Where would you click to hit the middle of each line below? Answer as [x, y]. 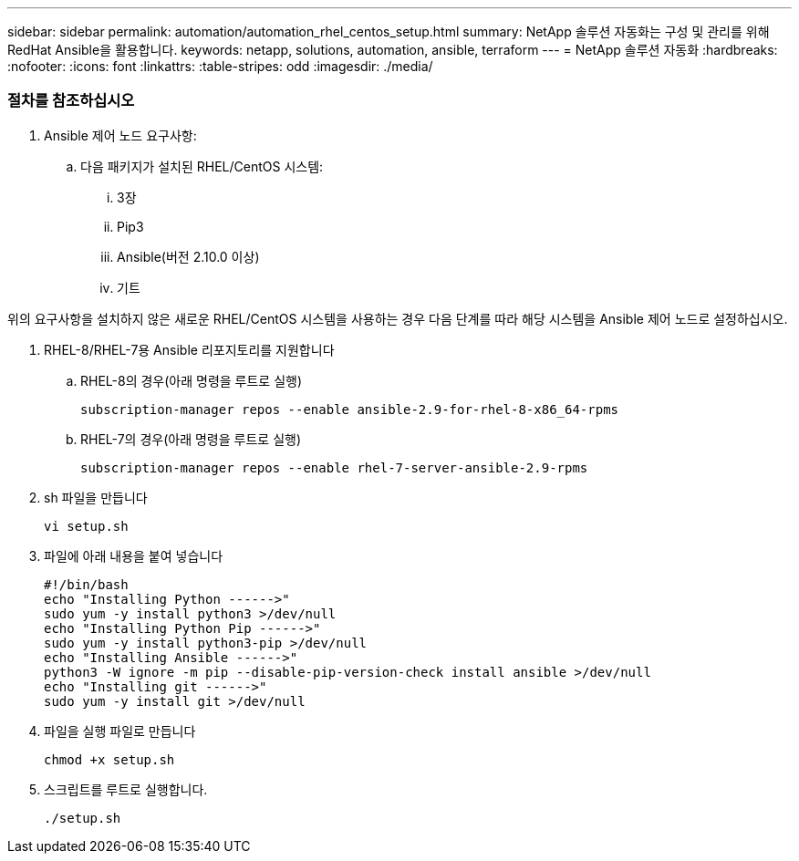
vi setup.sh [86, 526]
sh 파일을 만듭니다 [96, 497]
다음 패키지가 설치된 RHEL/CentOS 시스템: [202, 166]
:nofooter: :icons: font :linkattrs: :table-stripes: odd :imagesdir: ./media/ [220, 66]
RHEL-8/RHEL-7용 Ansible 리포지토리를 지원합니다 [189, 349]
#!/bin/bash [86, 584]
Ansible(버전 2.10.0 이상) [188, 256]
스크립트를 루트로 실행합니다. [126, 789]
